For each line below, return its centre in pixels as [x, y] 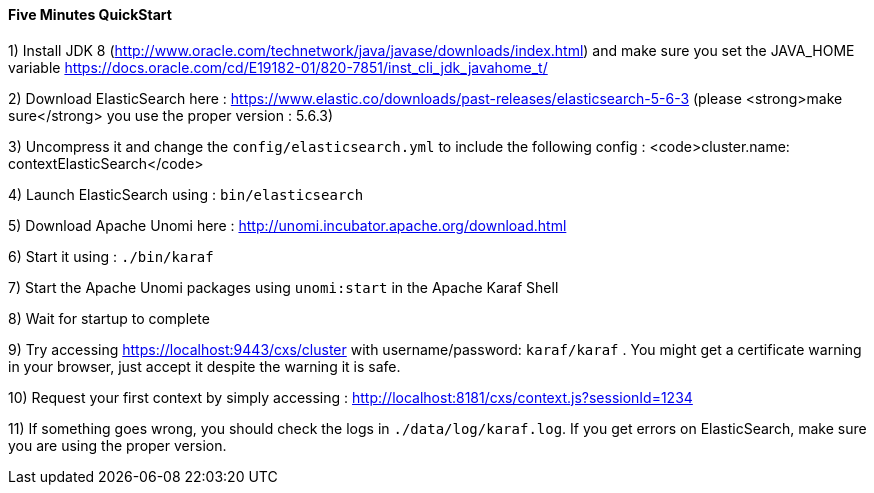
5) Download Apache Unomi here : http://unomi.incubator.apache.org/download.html [287, 225]
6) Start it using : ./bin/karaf [111, 256]
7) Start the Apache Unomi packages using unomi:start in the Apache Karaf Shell [283, 287]
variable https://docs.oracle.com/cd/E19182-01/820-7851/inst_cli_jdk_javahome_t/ [278, 67]
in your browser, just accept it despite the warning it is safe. [204, 366]
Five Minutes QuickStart [90, 14]
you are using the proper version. [117, 445]
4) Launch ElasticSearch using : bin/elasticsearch [186, 194]
